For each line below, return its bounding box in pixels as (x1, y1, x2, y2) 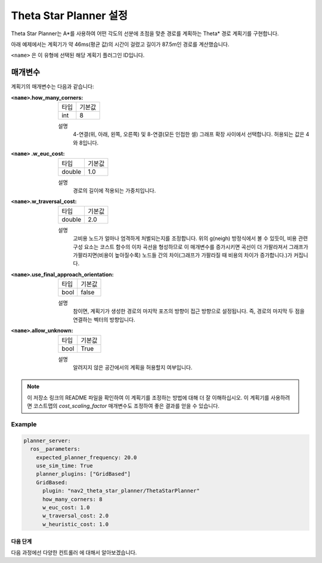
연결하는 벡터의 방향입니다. (73, 316, 135, 323)
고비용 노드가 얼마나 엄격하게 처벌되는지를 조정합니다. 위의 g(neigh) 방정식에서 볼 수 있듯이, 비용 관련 (73, 235, 308, 242)
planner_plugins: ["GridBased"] (36, 470, 131, 478)
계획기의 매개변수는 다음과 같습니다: (11, 83, 94, 90)
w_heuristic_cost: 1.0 (42, 521, 109, 528)
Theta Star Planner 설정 (11, 9, 128, 22)
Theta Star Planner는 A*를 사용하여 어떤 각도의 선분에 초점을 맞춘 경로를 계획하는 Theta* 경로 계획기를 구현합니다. (11, 30, 279, 37)
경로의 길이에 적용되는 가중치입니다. (73, 187, 156, 194)
